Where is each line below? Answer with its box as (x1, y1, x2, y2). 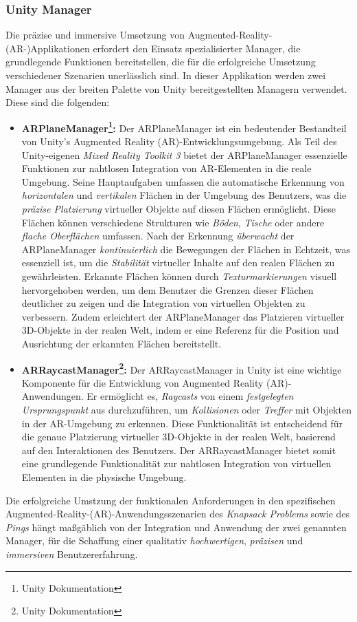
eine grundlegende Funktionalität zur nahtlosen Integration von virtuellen (21, 456, 332, 471)
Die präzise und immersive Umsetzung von (5, 28, 185, 42)
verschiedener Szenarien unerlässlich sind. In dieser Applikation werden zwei (5, 68, 326, 82)
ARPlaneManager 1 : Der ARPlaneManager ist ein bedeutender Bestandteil (21, 118, 347, 135)
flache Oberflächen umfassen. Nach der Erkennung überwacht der (21, 228, 295, 243)
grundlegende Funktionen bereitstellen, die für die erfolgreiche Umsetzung (5, 54, 316, 69)
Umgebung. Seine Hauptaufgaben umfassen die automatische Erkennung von (21, 174, 345, 189)
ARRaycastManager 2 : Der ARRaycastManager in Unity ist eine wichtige (21, 360, 342, 376)
